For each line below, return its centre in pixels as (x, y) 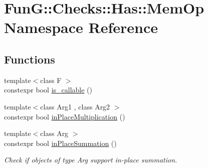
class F (51, 80)
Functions (30, 59)
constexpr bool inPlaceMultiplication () (65, 116)
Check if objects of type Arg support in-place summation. (91, 160)
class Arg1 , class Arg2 (75, 106)
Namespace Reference (81, 27)
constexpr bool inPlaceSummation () (60, 143)
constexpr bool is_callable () (48, 90)
